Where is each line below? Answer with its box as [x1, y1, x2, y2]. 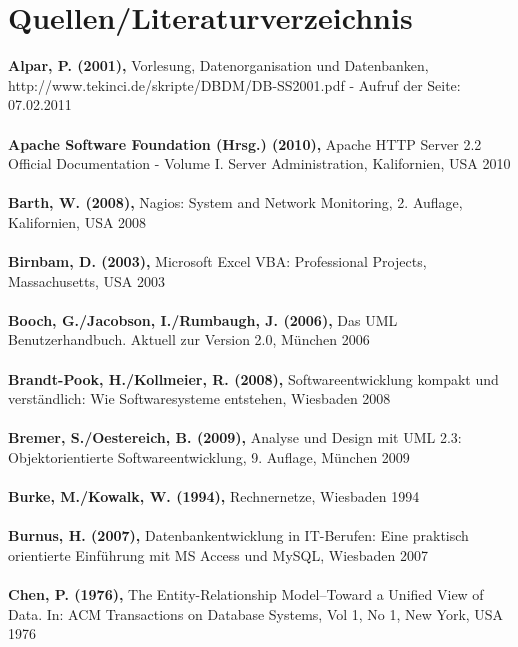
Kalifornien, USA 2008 [8, 211, 147, 232]
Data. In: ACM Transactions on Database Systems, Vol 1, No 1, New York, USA [8, 603, 504, 624]
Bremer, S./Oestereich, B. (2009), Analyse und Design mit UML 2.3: [8, 427, 462, 448]
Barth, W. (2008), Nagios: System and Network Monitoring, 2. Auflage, [8, 192, 463, 213]
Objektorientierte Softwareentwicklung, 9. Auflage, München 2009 [8, 447, 410, 467]
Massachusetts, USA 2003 [8, 270, 166, 291]
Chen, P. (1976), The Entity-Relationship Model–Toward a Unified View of [8, 584, 484, 605]
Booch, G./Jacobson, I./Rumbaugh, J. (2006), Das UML [8, 309, 398, 330]
